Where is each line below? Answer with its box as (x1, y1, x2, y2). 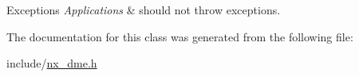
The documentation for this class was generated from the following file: (6, 28, 353, 44)
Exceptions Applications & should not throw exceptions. (6, 2, 281, 17)
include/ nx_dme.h (6, 55, 97, 71)
